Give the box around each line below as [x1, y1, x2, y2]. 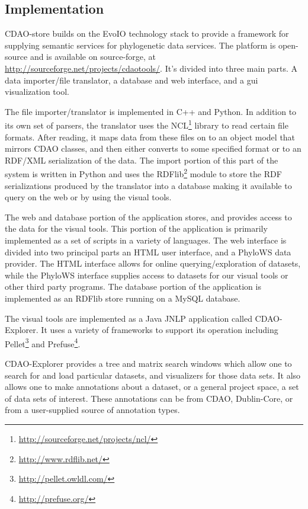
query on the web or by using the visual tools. [5, 191, 172, 203]
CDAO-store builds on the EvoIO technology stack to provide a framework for [5, 27, 289, 40]
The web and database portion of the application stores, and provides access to [5, 210, 292, 223]
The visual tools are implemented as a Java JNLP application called [5, 312, 252, 324]
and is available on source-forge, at [30, 50, 156, 63]
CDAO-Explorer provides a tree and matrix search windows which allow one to [5, 357, 292, 370]
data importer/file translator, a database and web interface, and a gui [5, 73, 258, 86]
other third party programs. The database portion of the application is [5, 280, 261, 293]
